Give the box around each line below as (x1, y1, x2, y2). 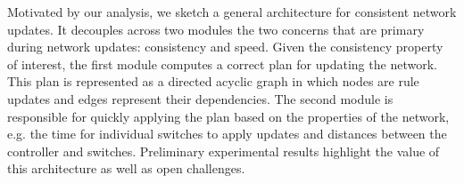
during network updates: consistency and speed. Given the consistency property (7, 37, 443, 56)
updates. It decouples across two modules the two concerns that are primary (7, 20, 425, 38)
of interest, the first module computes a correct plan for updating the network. (7, 54, 437, 73)
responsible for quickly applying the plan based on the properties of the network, (7, 107, 450, 125)
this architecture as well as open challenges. (7, 159, 245, 178)
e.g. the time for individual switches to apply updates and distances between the (7, 124, 447, 143)
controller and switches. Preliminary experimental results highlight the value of (7, 141, 440, 160)
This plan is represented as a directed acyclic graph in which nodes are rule (7, 72, 419, 91)
